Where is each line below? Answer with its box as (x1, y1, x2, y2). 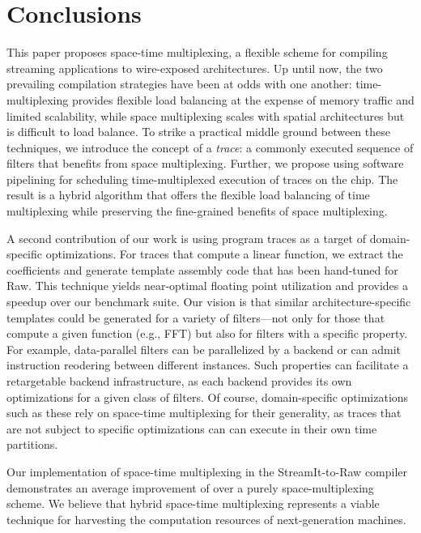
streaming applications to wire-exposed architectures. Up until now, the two (6, 59, 383, 76)
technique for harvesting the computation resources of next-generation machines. (6, 510, 406, 527)
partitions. (6, 436, 58, 453)
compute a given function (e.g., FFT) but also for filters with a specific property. (6, 325, 408, 342)
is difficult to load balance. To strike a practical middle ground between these (6, 123, 390, 140)
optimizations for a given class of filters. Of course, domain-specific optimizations (6, 388, 409, 405)
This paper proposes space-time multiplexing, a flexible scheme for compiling (6, 44, 388, 61)
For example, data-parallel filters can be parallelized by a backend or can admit (6, 340, 401, 357)
